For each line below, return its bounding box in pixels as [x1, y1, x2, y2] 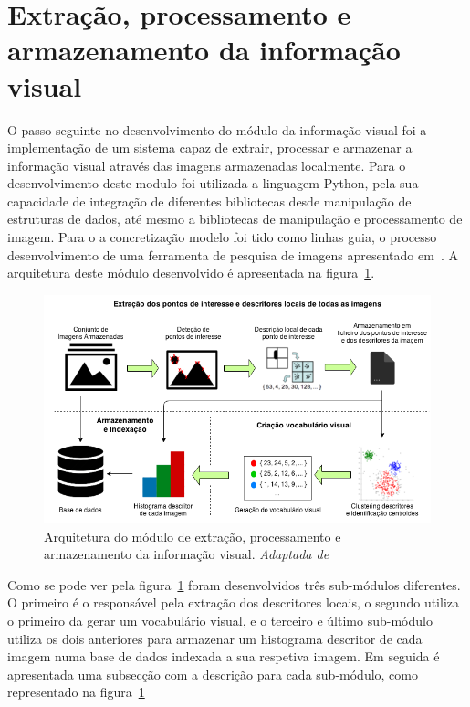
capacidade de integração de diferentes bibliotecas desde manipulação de [7, 191, 412, 210]
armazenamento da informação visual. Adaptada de [44, 544, 329, 564]
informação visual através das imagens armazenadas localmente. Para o [7, 155, 406, 174]
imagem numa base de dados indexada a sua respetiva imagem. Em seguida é [7, 647, 440, 666]
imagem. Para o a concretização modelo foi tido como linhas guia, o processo [7, 227, 437, 247]
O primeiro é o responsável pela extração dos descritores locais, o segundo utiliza [7, 593, 460, 612]
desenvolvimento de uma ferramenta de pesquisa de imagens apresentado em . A [7, 245, 458, 264]
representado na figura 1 [7, 682, 145, 702]
